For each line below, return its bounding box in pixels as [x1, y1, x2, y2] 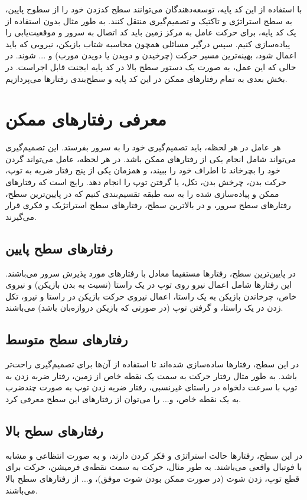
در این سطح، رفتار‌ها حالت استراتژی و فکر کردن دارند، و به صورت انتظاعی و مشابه [5, 449, 303, 461]
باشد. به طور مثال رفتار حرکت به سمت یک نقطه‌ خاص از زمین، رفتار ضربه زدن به [5, 369, 297, 381]
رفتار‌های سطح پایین [5, 239, 113, 257]
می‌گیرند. [5, 210, 37, 222]
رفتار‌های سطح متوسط [5, 330, 128, 348]
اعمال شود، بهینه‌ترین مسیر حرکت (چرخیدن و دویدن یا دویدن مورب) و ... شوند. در [5, 49, 296, 61]
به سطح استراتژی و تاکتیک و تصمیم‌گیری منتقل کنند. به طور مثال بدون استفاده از [5, 14, 292, 27]
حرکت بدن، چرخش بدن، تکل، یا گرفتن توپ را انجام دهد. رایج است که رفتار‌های [5, 176, 286, 188]
